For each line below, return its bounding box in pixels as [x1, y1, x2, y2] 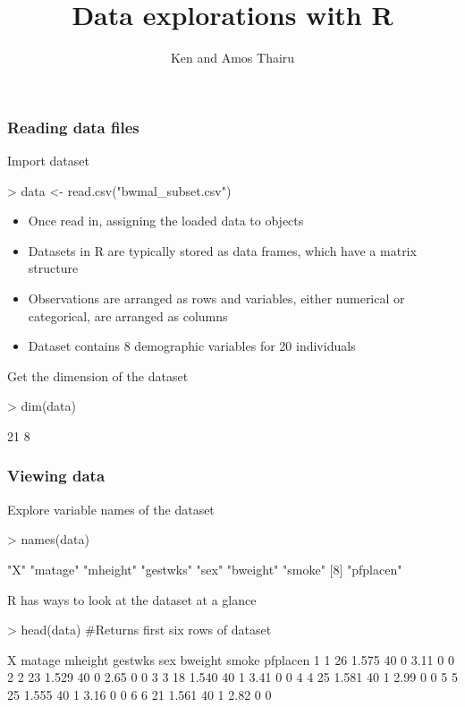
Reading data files [7, 115, 139, 138]
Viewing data [7, 464, 106, 487]
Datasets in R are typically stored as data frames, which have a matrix [28, 241, 417, 260]
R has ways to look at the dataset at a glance [7, 590, 257, 609]
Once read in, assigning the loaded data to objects [28, 211, 304, 230]
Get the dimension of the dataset [7, 366, 189, 385]
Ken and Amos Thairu [170, 48, 295, 67]
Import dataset [7, 151, 89, 170]
